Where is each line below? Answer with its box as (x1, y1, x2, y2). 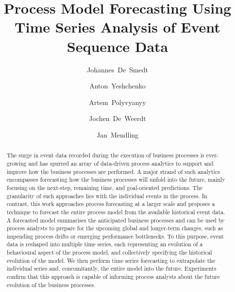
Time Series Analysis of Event (15, 17, 220, 37)
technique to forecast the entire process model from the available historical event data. (6, 207, 225, 216)
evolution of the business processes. (6, 280, 96, 289)
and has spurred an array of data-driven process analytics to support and (28, 159, 214, 167)
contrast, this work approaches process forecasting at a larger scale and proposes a (6, 200, 215, 208)
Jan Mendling (96, 129, 139, 139)
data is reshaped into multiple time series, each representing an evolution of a (6, 240, 203, 248)
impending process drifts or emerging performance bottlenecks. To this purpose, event (6, 232, 224, 240)
